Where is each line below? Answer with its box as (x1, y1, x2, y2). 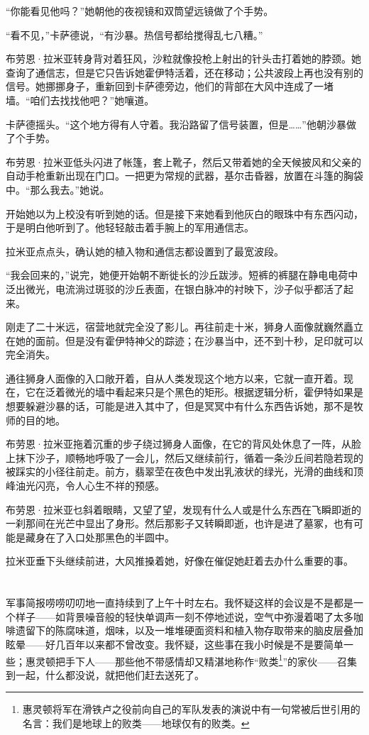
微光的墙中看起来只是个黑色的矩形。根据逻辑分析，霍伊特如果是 (65, 385, 363, 399)
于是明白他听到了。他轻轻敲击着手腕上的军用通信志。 (6, 220, 254, 235)
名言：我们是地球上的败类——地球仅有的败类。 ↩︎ (22, 716, 250, 730)
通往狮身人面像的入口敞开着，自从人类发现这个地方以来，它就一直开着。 (6, 370, 343, 385)
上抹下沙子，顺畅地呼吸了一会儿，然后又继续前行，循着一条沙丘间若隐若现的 (6, 450, 363, 465)
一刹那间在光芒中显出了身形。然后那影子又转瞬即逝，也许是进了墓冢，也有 (6, 516, 353, 531)
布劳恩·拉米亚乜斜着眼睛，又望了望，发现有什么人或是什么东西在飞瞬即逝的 (6, 502, 361, 516)
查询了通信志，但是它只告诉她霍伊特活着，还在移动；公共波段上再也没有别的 (6, 65, 363, 79)
